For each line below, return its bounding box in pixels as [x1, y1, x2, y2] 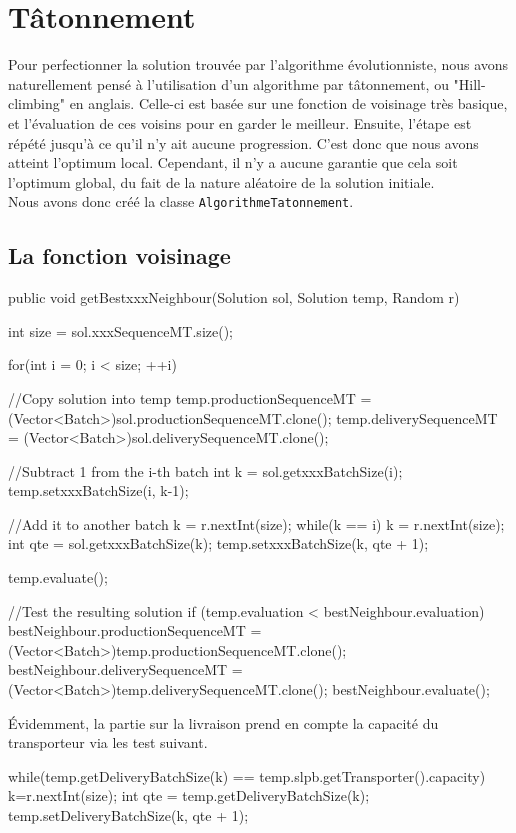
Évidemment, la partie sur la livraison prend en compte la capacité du [8, 712, 439, 733]
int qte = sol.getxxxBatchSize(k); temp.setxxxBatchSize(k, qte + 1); [8, 533, 429, 554]
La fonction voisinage [8, 240, 231, 271]
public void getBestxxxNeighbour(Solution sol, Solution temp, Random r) [8, 287, 460, 308]
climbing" [8, 93, 65, 114]
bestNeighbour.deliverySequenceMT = [8, 659, 243, 680]
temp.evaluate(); [8, 567, 108, 588]
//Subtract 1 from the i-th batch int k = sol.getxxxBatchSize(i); [8, 460, 403, 481]
